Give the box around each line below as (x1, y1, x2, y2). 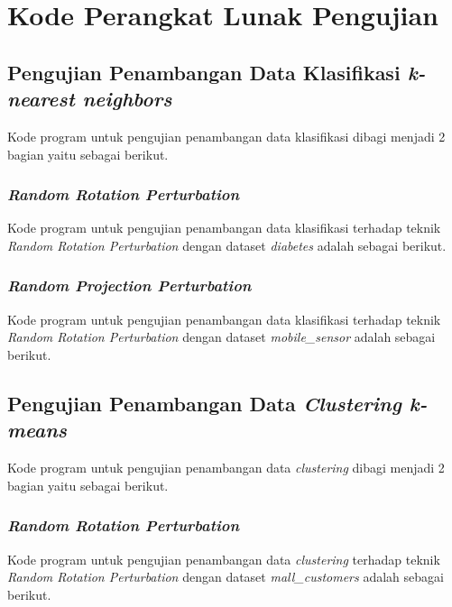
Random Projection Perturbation (7, 274, 252, 297)
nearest (7, 85, 75, 113)
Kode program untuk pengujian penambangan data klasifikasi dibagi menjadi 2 (7, 126, 446, 145)
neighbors (82, 85, 172, 113)
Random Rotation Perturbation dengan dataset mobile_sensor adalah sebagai (7, 327, 436, 346)
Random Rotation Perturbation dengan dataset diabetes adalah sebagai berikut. (7, 235, 447, 254)
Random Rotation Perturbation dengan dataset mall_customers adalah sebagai (7, 567, 444, 586)
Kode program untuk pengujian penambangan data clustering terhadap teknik (7, 549, 440, 568)
